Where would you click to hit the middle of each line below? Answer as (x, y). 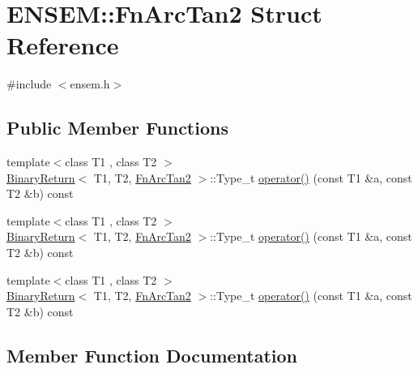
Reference (63, 45)
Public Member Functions (117, 128)
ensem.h (90, 84)
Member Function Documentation (152, 355)
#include (29, 84)
